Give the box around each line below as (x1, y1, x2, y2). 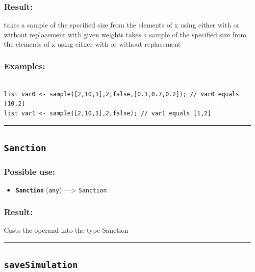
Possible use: (4, 165, 55, 177)
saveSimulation (4, 260, 78, 271)
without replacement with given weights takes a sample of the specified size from (4, 29, 247, 39)
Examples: (4, 59, 46, 72)
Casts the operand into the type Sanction (4, 225, 128, 235)
